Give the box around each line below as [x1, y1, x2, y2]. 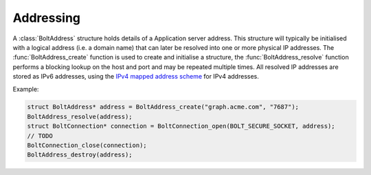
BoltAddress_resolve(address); [27, 113, 133, 120]
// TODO [27, 132, 53, 139]
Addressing [12, 10, 81, 25]
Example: [12, 85, 39, 93]
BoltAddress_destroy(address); [27, 151, 133, 159]
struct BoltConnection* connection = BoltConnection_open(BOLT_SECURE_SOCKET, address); [27, 122, 336, 130]
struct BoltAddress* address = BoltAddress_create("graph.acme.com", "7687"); [27, 103, 299, 111]
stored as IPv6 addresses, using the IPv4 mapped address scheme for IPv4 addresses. [12, 72, 259, 81]
